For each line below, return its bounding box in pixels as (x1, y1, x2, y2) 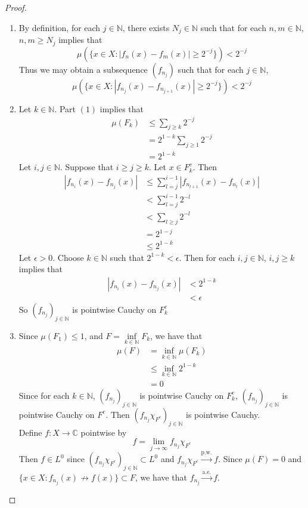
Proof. (5, 1, 27, 13)
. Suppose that (60, 161, 114, 173)
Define (18, 426, 42, 438)
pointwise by (80, 426, 127, 438)
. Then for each (179, 251, 235, 263)
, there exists (122, 21, 170, 33)
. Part (54, 102, 76, 115)
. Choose (52, 251, 84, 263)
